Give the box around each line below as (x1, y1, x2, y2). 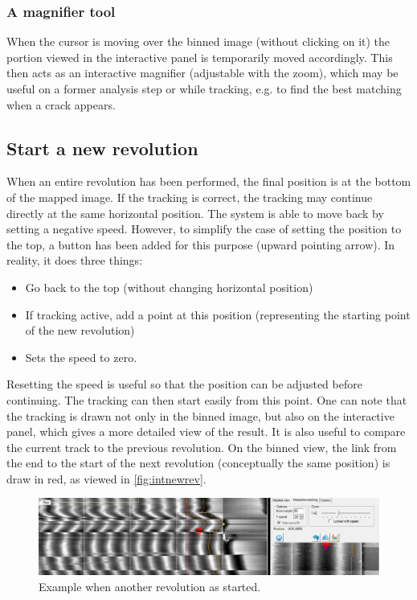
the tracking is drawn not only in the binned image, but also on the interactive (6, 407, 395, 424)
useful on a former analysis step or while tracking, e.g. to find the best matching (6, 80, 402, 97)
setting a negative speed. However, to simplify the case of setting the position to (6, 220, 402, 237)
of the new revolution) (25, 322, 135, 339)
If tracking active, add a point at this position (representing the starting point (25, 306, 411, 323)
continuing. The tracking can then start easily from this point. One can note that (6, 391, 407, 408)
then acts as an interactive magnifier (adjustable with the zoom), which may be (6, 64, 399, 81)
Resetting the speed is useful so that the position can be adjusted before (6, 376, 362, 392)
